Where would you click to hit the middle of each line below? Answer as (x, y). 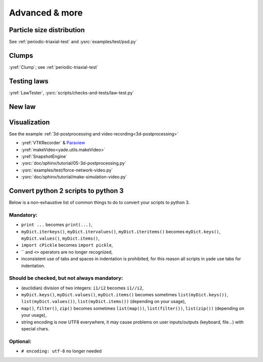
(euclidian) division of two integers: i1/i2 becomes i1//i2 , (82, 288)
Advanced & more (46, 13)
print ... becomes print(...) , (57, 225)
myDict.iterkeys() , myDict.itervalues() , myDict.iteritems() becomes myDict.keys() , (121, 231)
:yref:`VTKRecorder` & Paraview (53, 143)
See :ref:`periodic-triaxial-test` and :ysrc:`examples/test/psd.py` (73, 42)
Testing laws (29, 81)
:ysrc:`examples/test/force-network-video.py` (67, 170)
